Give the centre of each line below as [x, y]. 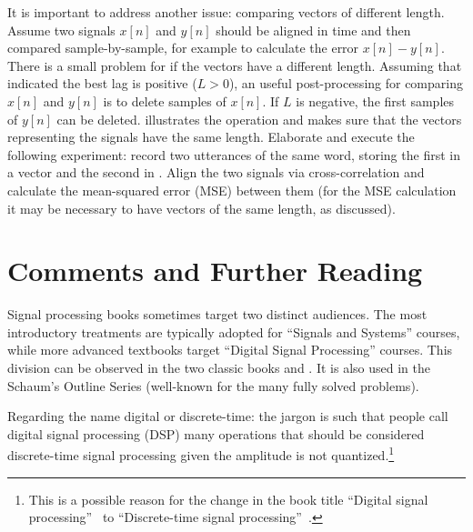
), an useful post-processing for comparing [346, 83]
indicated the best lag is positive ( [102, 83]
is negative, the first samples [375, 100]
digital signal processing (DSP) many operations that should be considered [216, 433]
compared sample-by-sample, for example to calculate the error [183, 48]
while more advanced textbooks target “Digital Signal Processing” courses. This [230, 350]
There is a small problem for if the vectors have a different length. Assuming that [235, 65]
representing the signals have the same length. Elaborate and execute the [211, 137]
